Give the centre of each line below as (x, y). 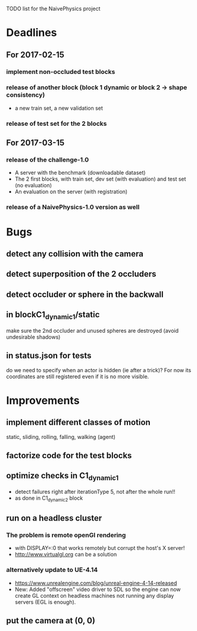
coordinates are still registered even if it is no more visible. (78, 376)
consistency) (26, 95)
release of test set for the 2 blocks (57, 123)
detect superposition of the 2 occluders (81, 274)
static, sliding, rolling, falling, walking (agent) (61, 437)
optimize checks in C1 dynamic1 (62, 477)
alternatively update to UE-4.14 (52, 570)
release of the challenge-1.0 (48, 160)
